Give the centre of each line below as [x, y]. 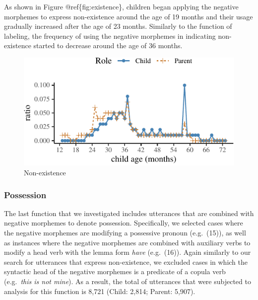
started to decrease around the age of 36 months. [108, 45]
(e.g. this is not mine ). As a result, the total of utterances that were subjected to [128, 281]
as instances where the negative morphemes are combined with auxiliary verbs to [127, 242]
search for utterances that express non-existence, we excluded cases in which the [126, 262]
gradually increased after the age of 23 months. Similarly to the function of [118, 26]
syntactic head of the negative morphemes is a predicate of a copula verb [115, 271]
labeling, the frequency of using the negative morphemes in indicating [110, 36]
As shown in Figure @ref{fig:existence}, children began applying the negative [121, 6]
